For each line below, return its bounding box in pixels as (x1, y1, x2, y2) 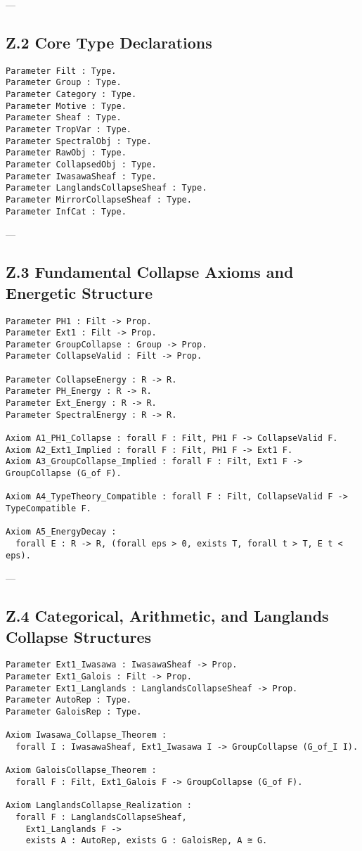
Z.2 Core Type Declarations (6, 31, 212, 53)
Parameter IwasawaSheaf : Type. (6, 171, 157, 181)
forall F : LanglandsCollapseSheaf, (15, 812, 187, 823)
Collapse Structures (6, 625, 151, 647)
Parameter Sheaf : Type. (6, 113, 122, 123)
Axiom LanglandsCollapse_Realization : (6, 800, 192, 811)
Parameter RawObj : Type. (6, 148, 127, 158)
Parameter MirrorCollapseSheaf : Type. (6, 195, 192, 205)
